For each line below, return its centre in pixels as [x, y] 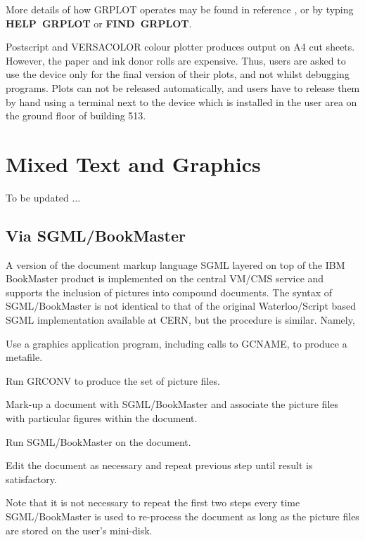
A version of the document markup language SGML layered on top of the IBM [175, 264]
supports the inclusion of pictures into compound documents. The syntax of [169, 292]
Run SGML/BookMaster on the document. [98, 441]
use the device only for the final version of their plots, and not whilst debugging [178, 74]
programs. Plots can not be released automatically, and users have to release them [183, 87]
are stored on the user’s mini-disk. [79, 530]
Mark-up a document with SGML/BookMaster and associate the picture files [172, 404]
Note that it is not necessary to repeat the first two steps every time [153, 502]
